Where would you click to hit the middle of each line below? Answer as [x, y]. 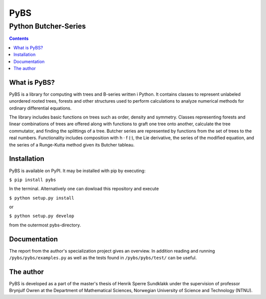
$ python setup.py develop [42, 216]
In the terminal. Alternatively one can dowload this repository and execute [84, 189]
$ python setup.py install [42, 198]
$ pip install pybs [33, 180]
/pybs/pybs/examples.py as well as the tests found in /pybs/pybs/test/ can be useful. [103, 258]
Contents [19, 38]
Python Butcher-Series [48, 26]
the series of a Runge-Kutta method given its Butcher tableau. [72, 145]
